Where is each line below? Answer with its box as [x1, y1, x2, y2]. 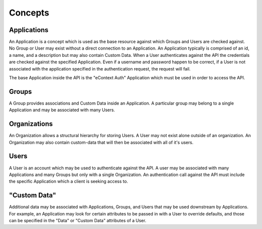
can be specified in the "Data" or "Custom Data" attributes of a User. [9, 217, 147, 223]
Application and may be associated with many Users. [9, 107, 115, 113]
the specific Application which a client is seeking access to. [9, 178, 128, 184]
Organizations [9, 120, 53, 128]
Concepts [9, 7, 49, 18]
